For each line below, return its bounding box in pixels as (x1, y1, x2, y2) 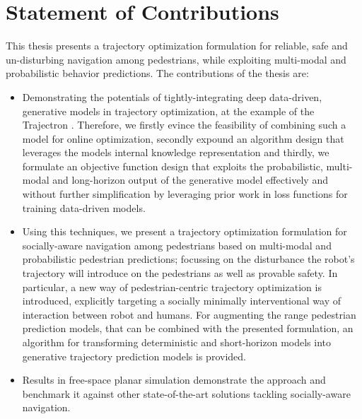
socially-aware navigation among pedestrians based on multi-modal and (22, 237, 332, 252)
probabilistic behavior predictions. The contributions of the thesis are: (6, 66, 309, 81)
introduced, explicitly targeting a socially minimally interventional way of (22, 293, 341, 308)
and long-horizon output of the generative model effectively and (52, 172, 328, 187)
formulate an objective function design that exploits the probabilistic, (22, 158, 323, 173)
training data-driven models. (22, 200, 146, 215)
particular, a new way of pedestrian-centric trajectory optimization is (22, 279, 322, 294)
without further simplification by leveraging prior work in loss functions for (22, 187, 348, 201)
